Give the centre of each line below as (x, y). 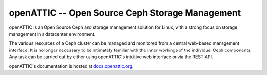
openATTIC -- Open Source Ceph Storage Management (125, 13)
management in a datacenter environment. (52, 34)
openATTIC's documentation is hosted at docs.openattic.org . (71, 66)
